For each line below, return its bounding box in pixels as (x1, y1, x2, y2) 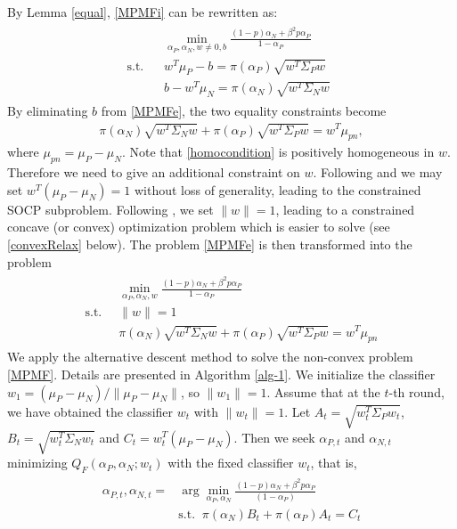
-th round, (388, 382, 445, 401)
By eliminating (7, 102, 88, 120)
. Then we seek (233, 427, 315, 446)
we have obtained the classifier (7, 402, 174, 420)
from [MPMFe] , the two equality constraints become (101, 102, 387, 120)
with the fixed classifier (167, 453, 294, 472)
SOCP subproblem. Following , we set (7, 199, 214, 218)
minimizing (7, 453, 68, 472)
